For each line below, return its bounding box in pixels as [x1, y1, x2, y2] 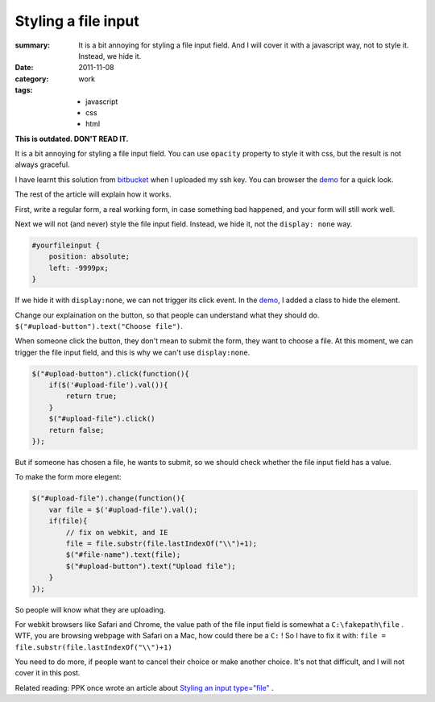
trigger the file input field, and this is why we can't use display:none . [14, 347, 251, 357]
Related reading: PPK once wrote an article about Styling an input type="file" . [14, 683, 274, 692]
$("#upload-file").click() [48, 414, 156, 423]
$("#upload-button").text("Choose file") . [14, 321, 183, 330]
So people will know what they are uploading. [14, 604, 166, 614]
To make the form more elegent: [14, 472, 122, 482]
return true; [65, 392, 118, 401]
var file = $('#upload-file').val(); [48, 505, 198, 514]
